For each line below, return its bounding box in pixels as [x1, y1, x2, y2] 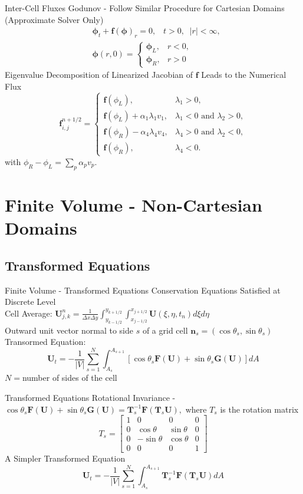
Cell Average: [5, 307, 52, 319]
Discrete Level [5, 295, 56, 308]
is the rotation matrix [220, 403, 299, 415]
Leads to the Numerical [201, 68, 286, 81]
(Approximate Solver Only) [5, 13, 104, 25]
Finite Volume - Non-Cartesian [5, 192, 262, 216]
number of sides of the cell [22, 371, 117, 384]
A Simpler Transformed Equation [5, 452, 126, 465]
